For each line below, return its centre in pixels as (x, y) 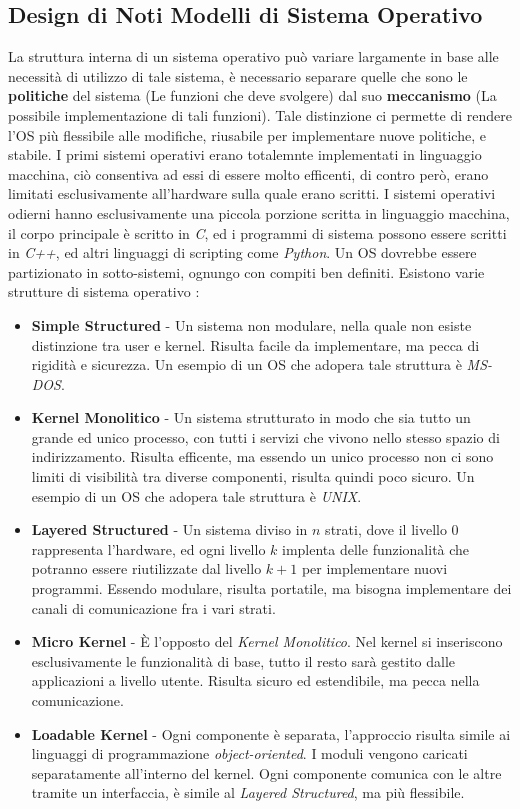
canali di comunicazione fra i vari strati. (153, 607)
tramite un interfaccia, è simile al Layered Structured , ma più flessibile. (248, 792)
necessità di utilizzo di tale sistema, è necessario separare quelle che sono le (238, 75)
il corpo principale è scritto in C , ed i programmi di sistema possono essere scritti (257, 232)
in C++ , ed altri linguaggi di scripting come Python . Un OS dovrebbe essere (242, 252)
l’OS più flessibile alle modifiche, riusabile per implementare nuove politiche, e (247, 134)
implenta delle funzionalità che (376, 548)
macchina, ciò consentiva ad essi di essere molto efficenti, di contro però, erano (248, 173)
